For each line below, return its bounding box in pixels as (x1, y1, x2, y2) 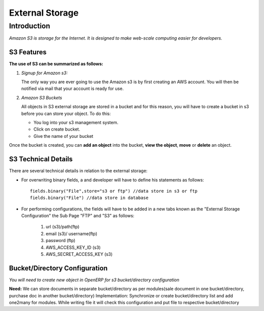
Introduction (9, 22, 50, 30)
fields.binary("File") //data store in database (30, 195, 149, 200)
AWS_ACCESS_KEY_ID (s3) (45, 244, 101, 250)
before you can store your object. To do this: (21, 111, 111, 116)
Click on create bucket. (33, 126, 80, 132)
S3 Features (9, 48, 46, 56)
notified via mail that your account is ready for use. (21, 86, 124, 91)
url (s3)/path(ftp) (45, 224, 80, 230)
